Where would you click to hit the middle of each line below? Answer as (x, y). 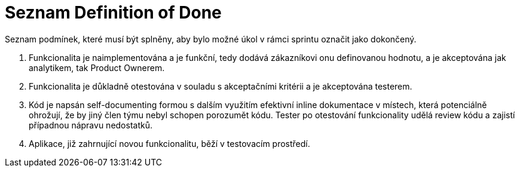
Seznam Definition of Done (113, 13)
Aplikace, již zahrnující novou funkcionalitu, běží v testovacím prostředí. (169, 143)
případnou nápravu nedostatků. (91, 125)
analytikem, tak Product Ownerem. (97, 67)
